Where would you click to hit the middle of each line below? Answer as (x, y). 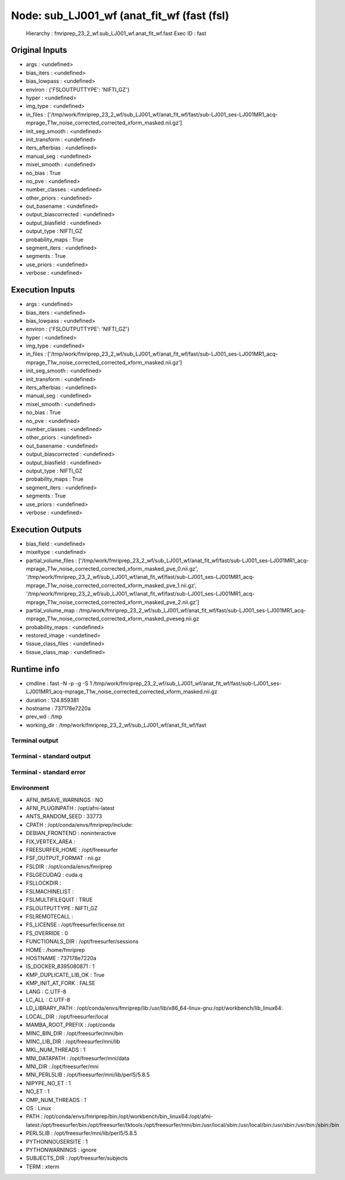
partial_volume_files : (52, 561)
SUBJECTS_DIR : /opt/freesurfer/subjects (77, 1158)
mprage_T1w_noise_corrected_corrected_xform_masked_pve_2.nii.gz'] (113, 602)
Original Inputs (39, 50)
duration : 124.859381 (52, 700)
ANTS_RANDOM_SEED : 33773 (64, 817)
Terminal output (35, 740)
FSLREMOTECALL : (50, 917)
